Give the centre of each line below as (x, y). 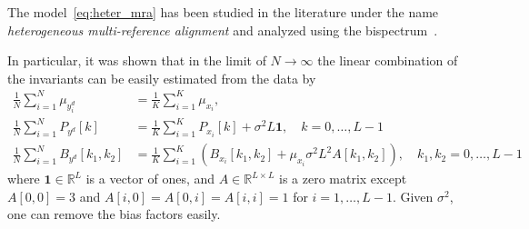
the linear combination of (388, 60)
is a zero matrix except (343, 179)
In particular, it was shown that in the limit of (137, 60)
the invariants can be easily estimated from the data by (162, 78)
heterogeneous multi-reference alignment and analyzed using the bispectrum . (223, 30)
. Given (413, 196)
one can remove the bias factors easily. (114, 214)
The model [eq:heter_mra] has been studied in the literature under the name (223, 12)
